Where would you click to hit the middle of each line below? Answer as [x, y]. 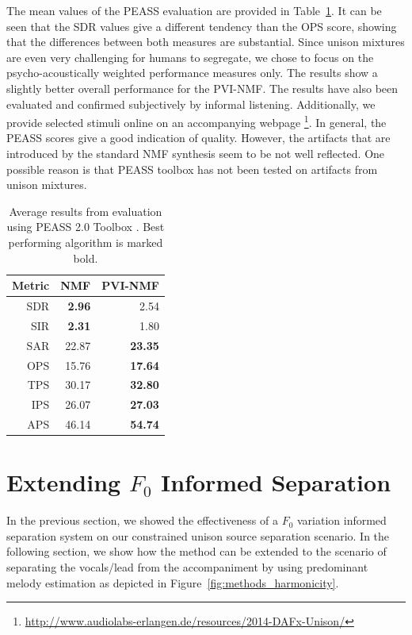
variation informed [341, 520]
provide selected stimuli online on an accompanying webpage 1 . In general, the [196, 121]
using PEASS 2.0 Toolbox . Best [86, 227]
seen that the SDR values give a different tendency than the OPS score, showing [202, 26]
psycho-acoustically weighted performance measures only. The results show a [192, 73]
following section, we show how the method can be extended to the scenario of [196, 551]
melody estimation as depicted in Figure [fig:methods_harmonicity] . [173, 582]
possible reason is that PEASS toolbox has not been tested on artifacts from [192, 169]
